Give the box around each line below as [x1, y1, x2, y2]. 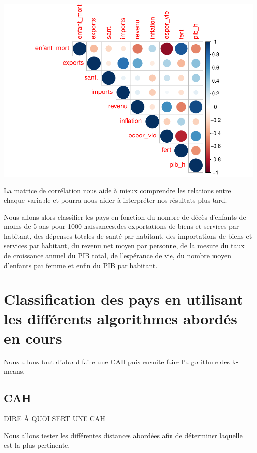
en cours [4, 327, 62, 348]
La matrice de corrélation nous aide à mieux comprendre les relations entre [4, 185, 231, 195]
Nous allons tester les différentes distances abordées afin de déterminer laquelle [4, 430, 243, 440]
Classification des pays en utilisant [4, 289, 243, 309]
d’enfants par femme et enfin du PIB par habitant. [4, 260, 158, 270]
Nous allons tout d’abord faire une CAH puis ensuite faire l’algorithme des [4, 356, 230, 366]
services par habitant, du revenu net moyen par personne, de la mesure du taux [4, 240, 245, 251]
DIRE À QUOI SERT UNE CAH [4, 413, 105, 424]
